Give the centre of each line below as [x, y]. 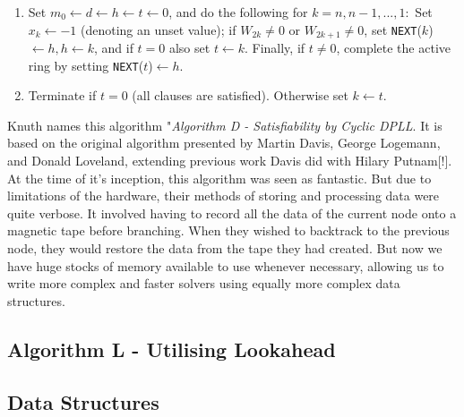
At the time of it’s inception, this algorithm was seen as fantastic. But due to [219, 178]
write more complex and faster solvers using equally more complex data [204, 283]
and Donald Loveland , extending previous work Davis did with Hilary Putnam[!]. [230, 161]
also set [189, 48]
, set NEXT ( [393, 29]
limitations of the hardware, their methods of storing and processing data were [223, 196]
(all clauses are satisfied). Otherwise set [240, 95]
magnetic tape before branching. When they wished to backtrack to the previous [228, 230]
